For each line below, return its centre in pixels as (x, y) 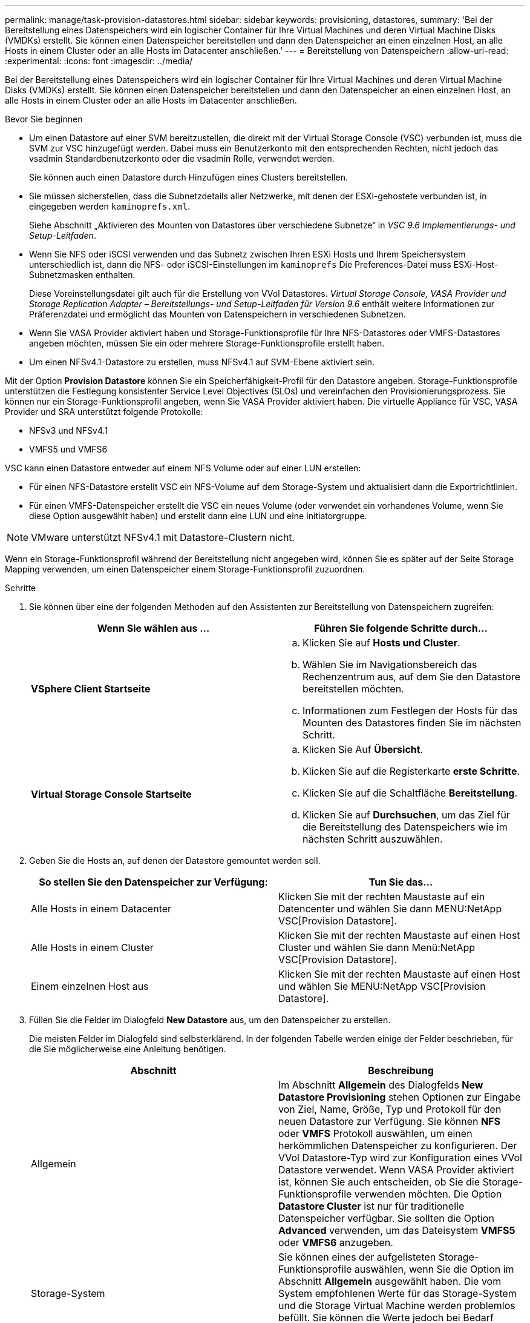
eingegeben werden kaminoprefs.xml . (110, 206)
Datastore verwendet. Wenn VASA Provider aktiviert (396, 1170)
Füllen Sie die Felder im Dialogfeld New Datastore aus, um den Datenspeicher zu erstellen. (210, 1020)
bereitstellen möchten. (353, 689)
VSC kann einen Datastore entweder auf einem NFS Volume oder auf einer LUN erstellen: (183, 468)
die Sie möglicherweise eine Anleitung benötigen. (128, 1049)
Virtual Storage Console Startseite (111, 794)
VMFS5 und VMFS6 (68, 449)
